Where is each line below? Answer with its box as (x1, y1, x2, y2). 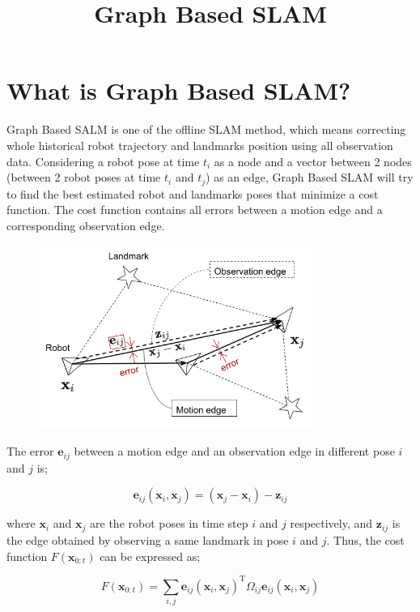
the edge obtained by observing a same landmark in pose (6, 531, 289, 548)
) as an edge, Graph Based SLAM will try (206, 169, 414, 186)
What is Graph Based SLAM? (6, 74, 351, 107)
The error (6, 443, 54, 460)
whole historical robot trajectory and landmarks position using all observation (6, 136, 393, 153)
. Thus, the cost (326, 531, 405, 548)
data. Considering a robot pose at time (6, 152, 200, 169)
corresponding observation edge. (6, 216, 165, 233)
